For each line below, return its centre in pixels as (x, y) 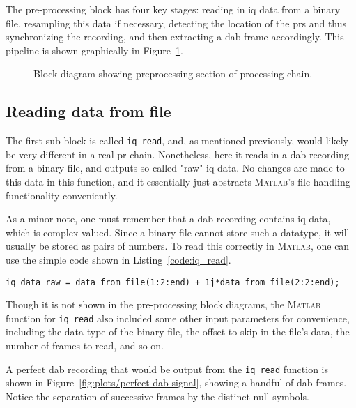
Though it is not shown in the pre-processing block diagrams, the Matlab (163, 304)
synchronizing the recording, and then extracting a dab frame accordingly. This (175, 37)
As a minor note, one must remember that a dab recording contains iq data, (168, 219)
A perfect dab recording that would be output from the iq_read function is (167, 369)
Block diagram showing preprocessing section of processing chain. (173, 74)
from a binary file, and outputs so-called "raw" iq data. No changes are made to (175, 168)
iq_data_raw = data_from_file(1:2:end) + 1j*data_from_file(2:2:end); (173, 282)
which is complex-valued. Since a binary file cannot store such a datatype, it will (178, 232)
